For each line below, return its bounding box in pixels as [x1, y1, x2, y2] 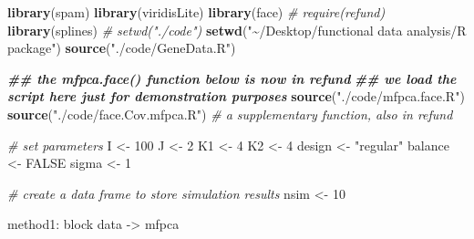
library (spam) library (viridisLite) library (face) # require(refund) [7, 3, 386, 21]
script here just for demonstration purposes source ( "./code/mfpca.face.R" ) [7, 87, 465, 106]
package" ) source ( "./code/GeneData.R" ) [7, 38, 236, 57]
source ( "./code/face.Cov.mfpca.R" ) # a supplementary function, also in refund [7, 104, 453, 123]
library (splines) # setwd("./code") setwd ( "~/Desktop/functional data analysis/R [7, 20, 467, 39]
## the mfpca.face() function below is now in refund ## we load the [7, 68, 457, 88]
